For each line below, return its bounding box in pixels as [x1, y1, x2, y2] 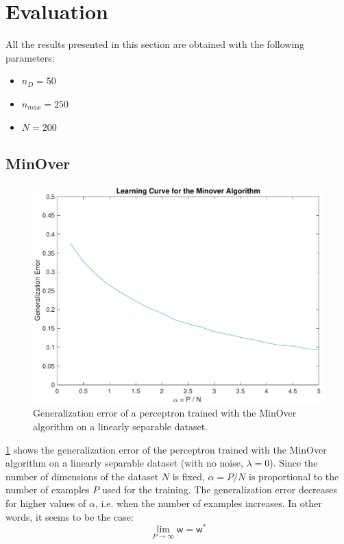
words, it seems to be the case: [5, 509, 134, 523]
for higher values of [5, 496, 86, 510]
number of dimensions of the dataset [5, 469, 159, 483]
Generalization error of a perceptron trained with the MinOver [33, 406, 297, 420]
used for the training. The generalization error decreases [101, 482, 338, 497]
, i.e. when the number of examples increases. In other [95, 496, 322, 510]
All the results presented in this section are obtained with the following [5, 37, 305, 51]
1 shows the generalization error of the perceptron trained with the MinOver [5, 442, 327, 456]
